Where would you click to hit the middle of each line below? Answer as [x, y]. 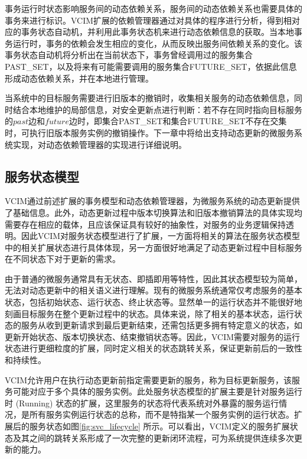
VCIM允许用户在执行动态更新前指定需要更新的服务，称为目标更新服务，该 [148, 379]
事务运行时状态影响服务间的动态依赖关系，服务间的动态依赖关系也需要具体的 [153, 8]
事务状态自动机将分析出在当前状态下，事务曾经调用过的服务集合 [129, 55]
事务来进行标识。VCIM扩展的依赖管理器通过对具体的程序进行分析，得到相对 [153, 20]
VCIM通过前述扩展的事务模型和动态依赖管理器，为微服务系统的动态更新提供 [153, 201]
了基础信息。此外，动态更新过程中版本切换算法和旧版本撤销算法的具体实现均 [153, 212]
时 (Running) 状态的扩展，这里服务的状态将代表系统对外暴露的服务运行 [142, 403]
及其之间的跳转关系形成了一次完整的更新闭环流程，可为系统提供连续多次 [153, 437]
